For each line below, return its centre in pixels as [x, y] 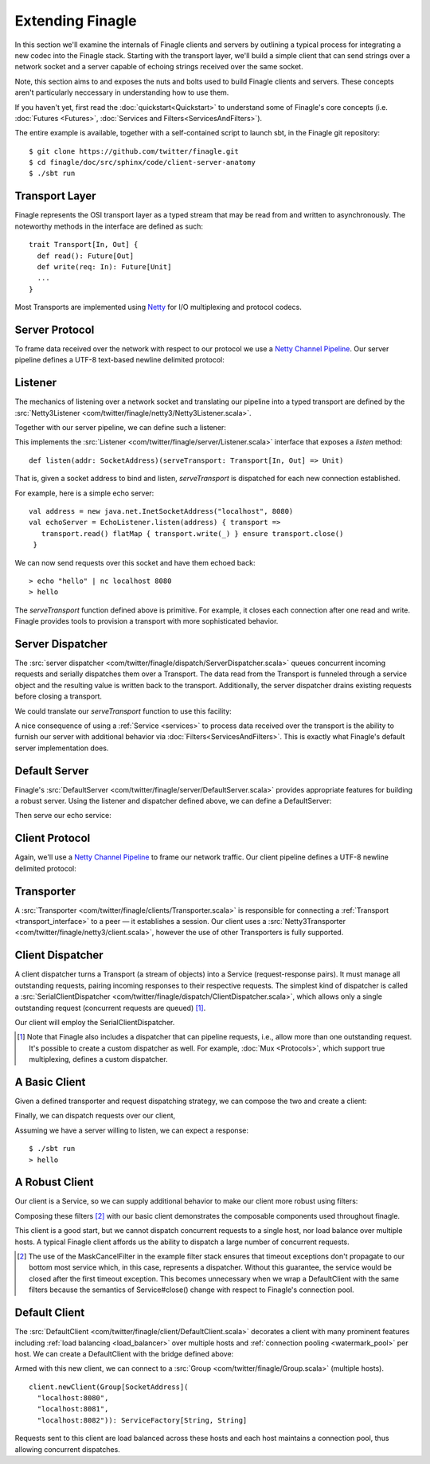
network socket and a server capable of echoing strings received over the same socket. [159, 67]
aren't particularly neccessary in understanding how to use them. [122, 92]
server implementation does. [62, 748]
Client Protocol [53, 838]
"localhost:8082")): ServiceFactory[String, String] [142, 1420]
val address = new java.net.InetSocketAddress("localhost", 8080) [161, 511]
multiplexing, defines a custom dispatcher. [98, 1059]
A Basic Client [50, 1082]
